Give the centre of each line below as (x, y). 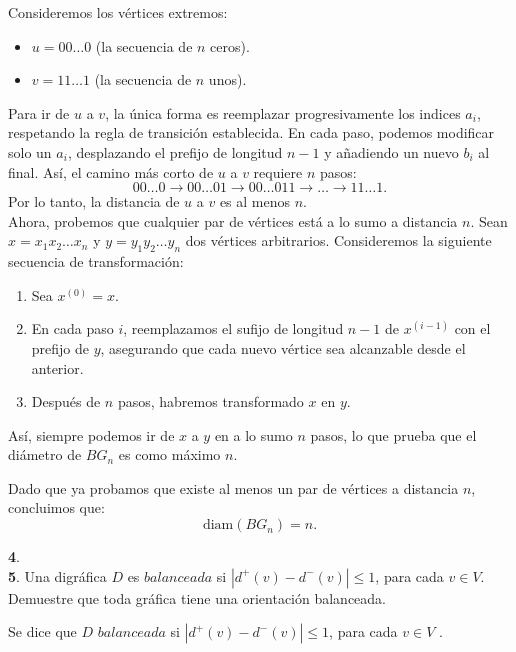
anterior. (57, 367)
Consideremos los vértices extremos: (118, 12)
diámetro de (45, 454)
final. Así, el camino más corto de (111, 171)
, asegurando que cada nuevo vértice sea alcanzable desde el (283, 347)
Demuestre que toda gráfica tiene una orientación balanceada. (197, 597)
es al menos (255, 201)
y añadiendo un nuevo (391, 151)
